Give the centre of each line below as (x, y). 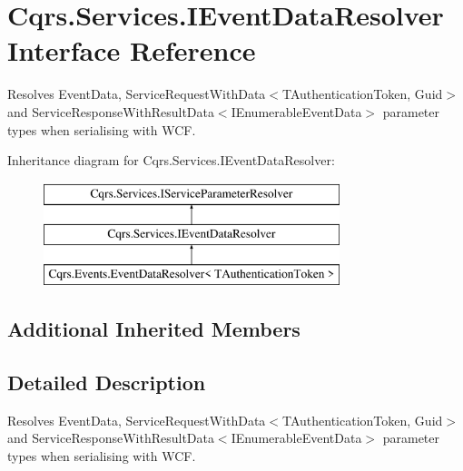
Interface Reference (132, 50)
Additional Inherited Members (154, 329)
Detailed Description (107, 382)
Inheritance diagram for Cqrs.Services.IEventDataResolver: (171, 160)
